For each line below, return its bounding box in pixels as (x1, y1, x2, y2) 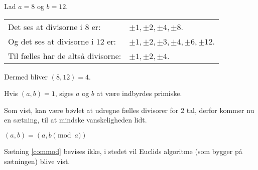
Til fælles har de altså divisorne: (8, 49, 121, 61)
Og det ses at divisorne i (8, 35, 94, 47)
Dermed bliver (4, 71, 48, 81)
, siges (55, 88, 74, 98)
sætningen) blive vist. (4, 155, 70, 166)
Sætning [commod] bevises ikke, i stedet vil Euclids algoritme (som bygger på (4, 145, 242, 156)
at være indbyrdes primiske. (96, 88, 182, 98)
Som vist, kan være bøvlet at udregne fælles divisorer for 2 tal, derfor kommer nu (4, 104, 254, 115)
